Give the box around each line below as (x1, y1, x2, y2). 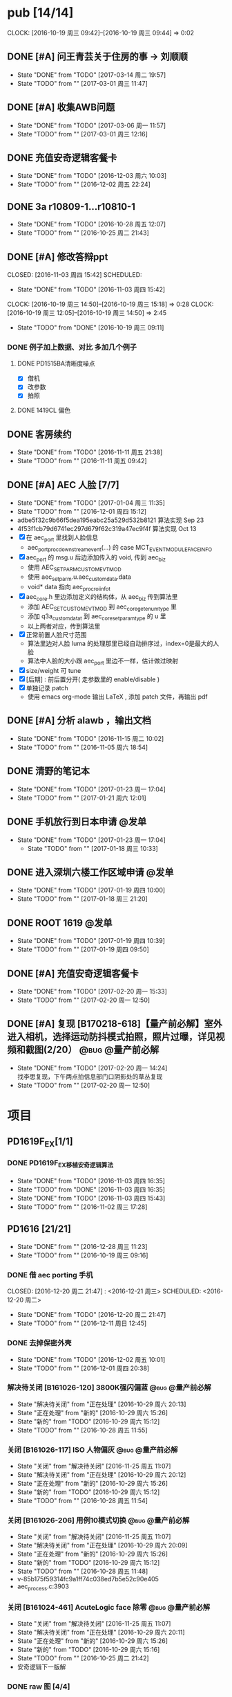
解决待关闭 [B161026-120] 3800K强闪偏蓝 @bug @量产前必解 (7, 1383, 212, 1392)
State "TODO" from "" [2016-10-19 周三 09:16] (17, 1251, 148, 1259)
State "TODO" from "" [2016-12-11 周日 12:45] (17, 1319, 147, 1327)
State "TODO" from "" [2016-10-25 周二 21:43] (17, 228, 150, 237)
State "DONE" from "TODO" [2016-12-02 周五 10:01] (17, 1355, 166, 1363)
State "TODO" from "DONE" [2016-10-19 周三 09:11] (17, 323, 164, 332)
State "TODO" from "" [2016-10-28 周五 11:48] (17, 1567, 148, 1576)
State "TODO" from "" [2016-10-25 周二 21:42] (17, 1654, 150, 1662)
